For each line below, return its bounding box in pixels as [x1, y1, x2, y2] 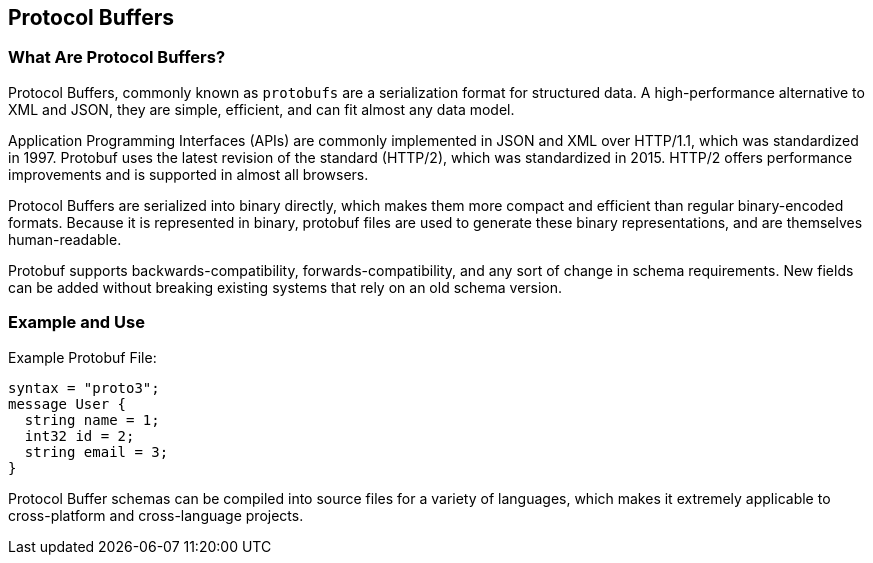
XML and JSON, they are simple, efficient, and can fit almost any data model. [8, 100, 515, 118]
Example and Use [8, 312, 145, 333]
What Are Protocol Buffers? [8, 47, 226, 68]
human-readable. [8, 230, 122, 248]
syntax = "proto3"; [8, 379, 160, 396]
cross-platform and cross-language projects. [8, 506, 304, 524]
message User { [8, 395, 127, 412]
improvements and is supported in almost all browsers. [8, 165, 369, 183]
